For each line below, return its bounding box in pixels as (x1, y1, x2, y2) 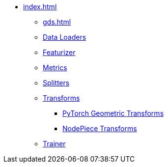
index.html (23, 2, 57, 11)
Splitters (43, 79, 70, 87)
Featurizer (43, 48, 76, 56)
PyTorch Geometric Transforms (62, 109, 164, 117)
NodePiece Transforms (62, 124, 137, 133)
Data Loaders (43, 33, 86, 41)
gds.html (43, 18, 71, 26)
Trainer (43, 139, 66, 148)
